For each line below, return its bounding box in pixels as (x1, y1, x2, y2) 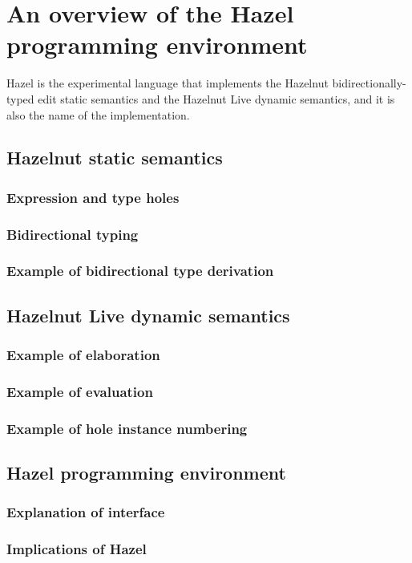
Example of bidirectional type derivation (6, 261, 274, 281)
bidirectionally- (332, 75, 406, 91)
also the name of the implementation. (6, 106, 190, 123)
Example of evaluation (6, 381, 153, 401)
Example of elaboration (6, 345, 160, 365)
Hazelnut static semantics (6, 145, 223, 170)
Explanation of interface (6, 502, 165, 522)
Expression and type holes (6, 187, 180, 207)
